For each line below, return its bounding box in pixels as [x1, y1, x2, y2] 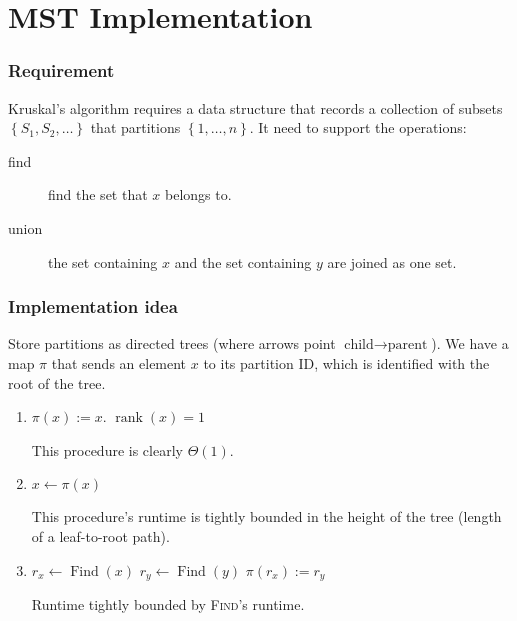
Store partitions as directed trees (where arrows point [8, 333, 336, 354]
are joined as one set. [327, 251, 457, 272]
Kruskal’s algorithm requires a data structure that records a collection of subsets [8, 97, 503, 118]
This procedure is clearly [31, 439, 183, 460]
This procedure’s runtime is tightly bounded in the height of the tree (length [31, 506, 502, 527]
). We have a [431, 333, 509, 354]
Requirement [8, 58, 115, 83]
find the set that [48, 184, 148, 205]
